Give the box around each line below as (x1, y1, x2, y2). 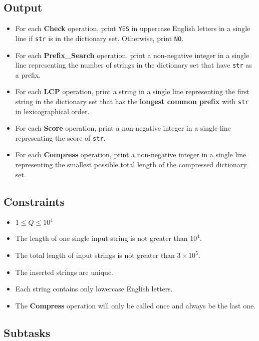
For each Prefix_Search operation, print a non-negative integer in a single (15, 50, 249, 60)
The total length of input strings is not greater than (15, 250, 175, 260)
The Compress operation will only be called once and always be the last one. (15, 300, 256, 310)
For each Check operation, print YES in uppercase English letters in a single (15, 23, 250, 34)
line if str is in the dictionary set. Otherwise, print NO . (15, 33, 184, 43)
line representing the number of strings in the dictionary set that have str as (15, 60, 252, 70)
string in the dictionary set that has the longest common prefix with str (15, 96, 249, 106)
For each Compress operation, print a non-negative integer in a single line (15, 149, 246, 160)
